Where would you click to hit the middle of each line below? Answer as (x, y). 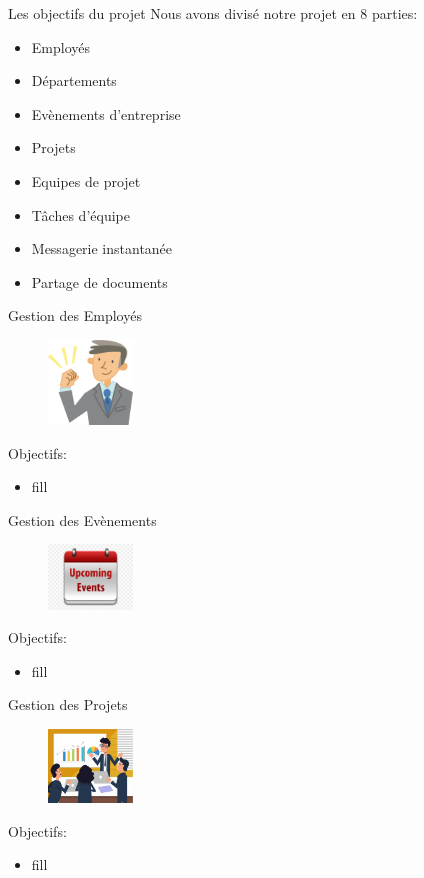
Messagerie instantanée (102, 248)
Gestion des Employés (75, 315)
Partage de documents (99, 281)
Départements (74, 80)
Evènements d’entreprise (106, 113)
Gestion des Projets (68, 704)
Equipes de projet (86, 180)
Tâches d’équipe (80, 214)
